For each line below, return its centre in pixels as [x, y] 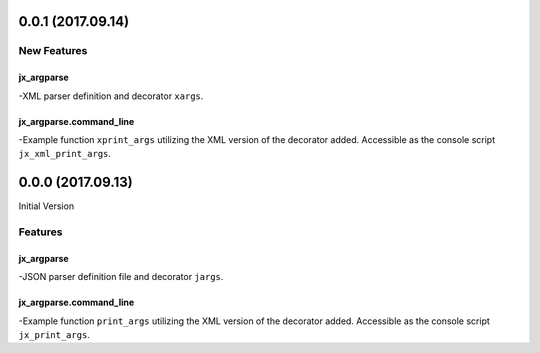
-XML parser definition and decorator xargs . [111, 96]
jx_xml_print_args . [65, 154]
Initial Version [46, 206]
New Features [53, 51]
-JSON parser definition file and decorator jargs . [121, 277]
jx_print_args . [54, 334]
